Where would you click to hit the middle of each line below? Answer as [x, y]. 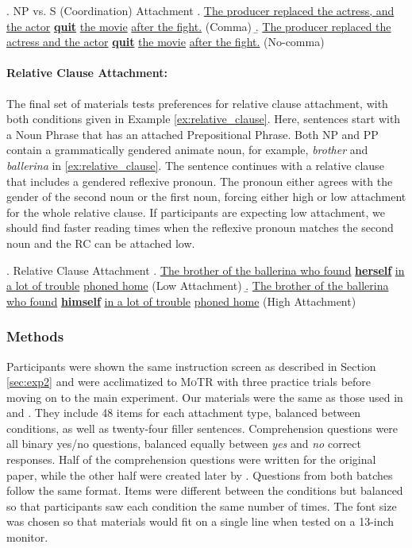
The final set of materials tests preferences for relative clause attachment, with [197, 103]
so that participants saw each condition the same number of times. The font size [202, 506]
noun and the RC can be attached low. [101, 243]
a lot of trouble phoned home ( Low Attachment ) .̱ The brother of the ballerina [198, 286]
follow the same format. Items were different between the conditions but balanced [205, 490]
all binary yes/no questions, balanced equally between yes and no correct [184, 444]
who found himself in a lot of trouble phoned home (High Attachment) [181, 301]
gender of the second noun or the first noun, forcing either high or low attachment [206, 197]
